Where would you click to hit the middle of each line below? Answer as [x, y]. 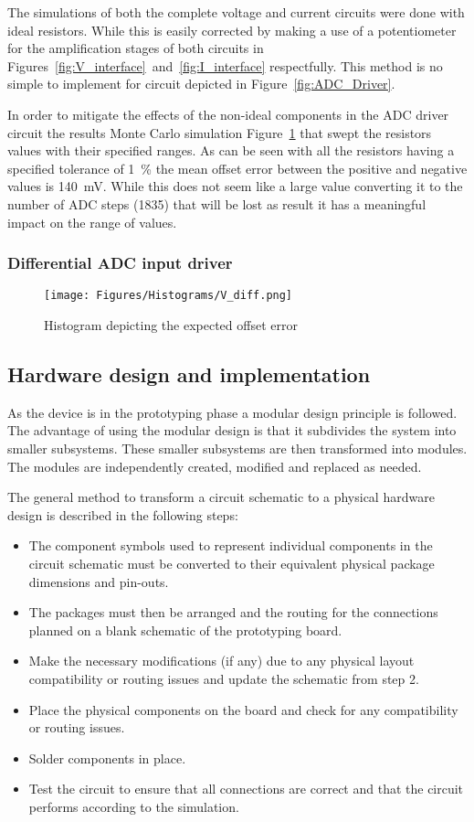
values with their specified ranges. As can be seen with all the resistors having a [231, 150]
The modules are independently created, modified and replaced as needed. [215, 466]
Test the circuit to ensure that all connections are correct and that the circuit [246, 789]
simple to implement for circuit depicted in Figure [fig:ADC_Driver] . [201, 84]
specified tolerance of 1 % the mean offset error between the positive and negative [237, 168]
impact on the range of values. [92, 222]
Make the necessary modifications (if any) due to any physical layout [221, 661]
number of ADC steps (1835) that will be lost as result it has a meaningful [217, 203]
